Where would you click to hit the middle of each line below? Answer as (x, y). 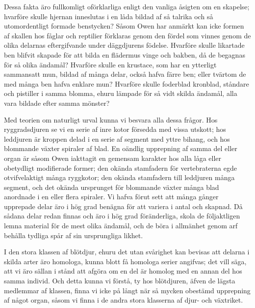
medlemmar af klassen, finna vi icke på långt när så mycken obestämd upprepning (127, 290)
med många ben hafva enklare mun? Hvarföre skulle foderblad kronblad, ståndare (127, 83)
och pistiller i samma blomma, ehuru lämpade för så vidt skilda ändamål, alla (121, 93)
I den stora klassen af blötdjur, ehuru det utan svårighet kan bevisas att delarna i (127, 252)
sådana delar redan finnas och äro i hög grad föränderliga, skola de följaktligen (122, 216)
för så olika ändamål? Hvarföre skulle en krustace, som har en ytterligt (110, 64)
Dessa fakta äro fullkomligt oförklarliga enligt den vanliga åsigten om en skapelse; (127, 6)
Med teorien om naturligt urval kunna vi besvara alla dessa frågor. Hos (111, 119)
